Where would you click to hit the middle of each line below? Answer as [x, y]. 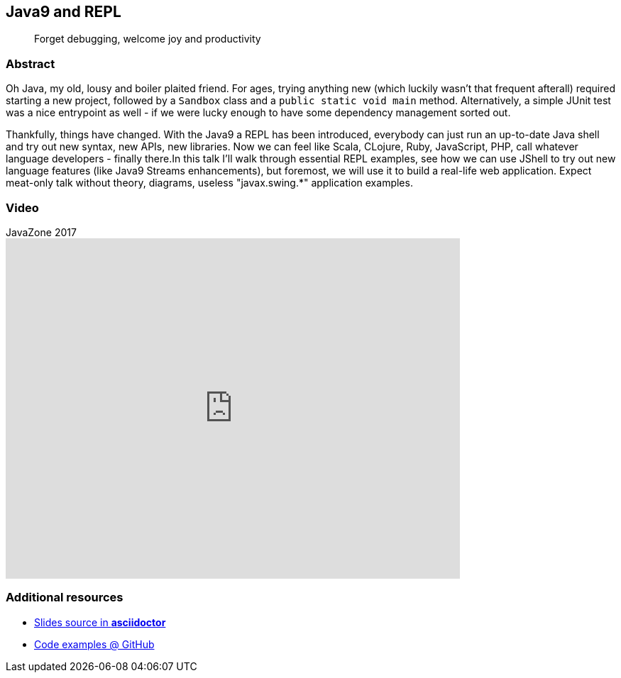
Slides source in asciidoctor [100, 622]
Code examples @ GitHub [94, 644]
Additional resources [65, 598]
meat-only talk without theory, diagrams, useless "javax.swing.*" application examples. [209, 183]
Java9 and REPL [64, 12]
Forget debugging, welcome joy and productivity [148, 39]
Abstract [31, 63]
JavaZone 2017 [41, 232]
